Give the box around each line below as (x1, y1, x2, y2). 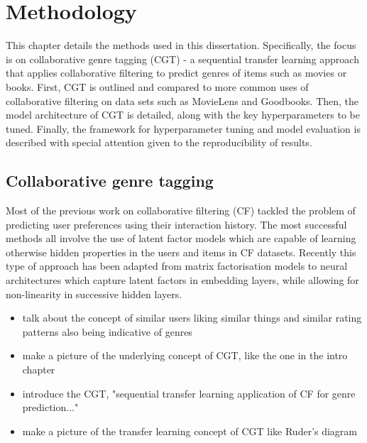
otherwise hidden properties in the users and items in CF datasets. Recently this (6, 244, 356, 259)
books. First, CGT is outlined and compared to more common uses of (6, 79, 309, 94)
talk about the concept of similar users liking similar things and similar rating (22, 310, 362, 325)
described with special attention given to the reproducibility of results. (6, 135, 312, 150)
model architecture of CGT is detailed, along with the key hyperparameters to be (6, 107, 360, 122)
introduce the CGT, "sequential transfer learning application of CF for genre (22, 385, 356, 400)
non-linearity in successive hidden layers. (6, 286, 182, 301)
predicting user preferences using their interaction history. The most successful (6, 217, 347, 231)
